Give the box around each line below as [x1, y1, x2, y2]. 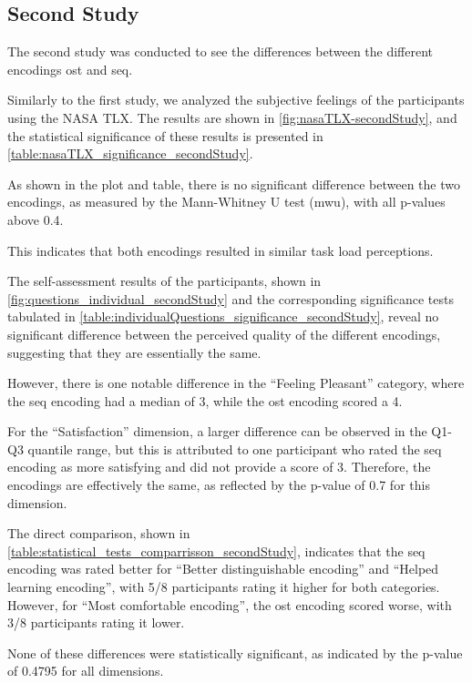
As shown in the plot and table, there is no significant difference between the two [7, 174, 460, 193]
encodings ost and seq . [7, 59, 133, 78]
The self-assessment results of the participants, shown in [7, 271, 322, 291]
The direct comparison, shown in [7, 524, 190, 543]
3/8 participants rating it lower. [7, 613, 185, 632]
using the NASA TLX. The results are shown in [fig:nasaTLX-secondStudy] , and [7, 107, 457, 127]
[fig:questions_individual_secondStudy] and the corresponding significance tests [7, 289, 454, 308]
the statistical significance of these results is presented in [7, 126, 323, 145]
